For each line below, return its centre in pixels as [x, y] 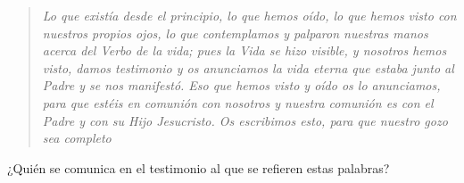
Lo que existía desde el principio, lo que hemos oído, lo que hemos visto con [249, 15]
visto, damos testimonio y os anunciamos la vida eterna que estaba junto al [248, 67]
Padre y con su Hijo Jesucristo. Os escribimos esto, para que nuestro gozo [245, 120]
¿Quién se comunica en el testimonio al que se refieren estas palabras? [199, 167]
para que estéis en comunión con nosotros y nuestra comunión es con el [238, 102]
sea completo [77, 138]
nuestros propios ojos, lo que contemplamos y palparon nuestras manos [235, 33]
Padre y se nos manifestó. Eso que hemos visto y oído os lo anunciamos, [241, 85]
